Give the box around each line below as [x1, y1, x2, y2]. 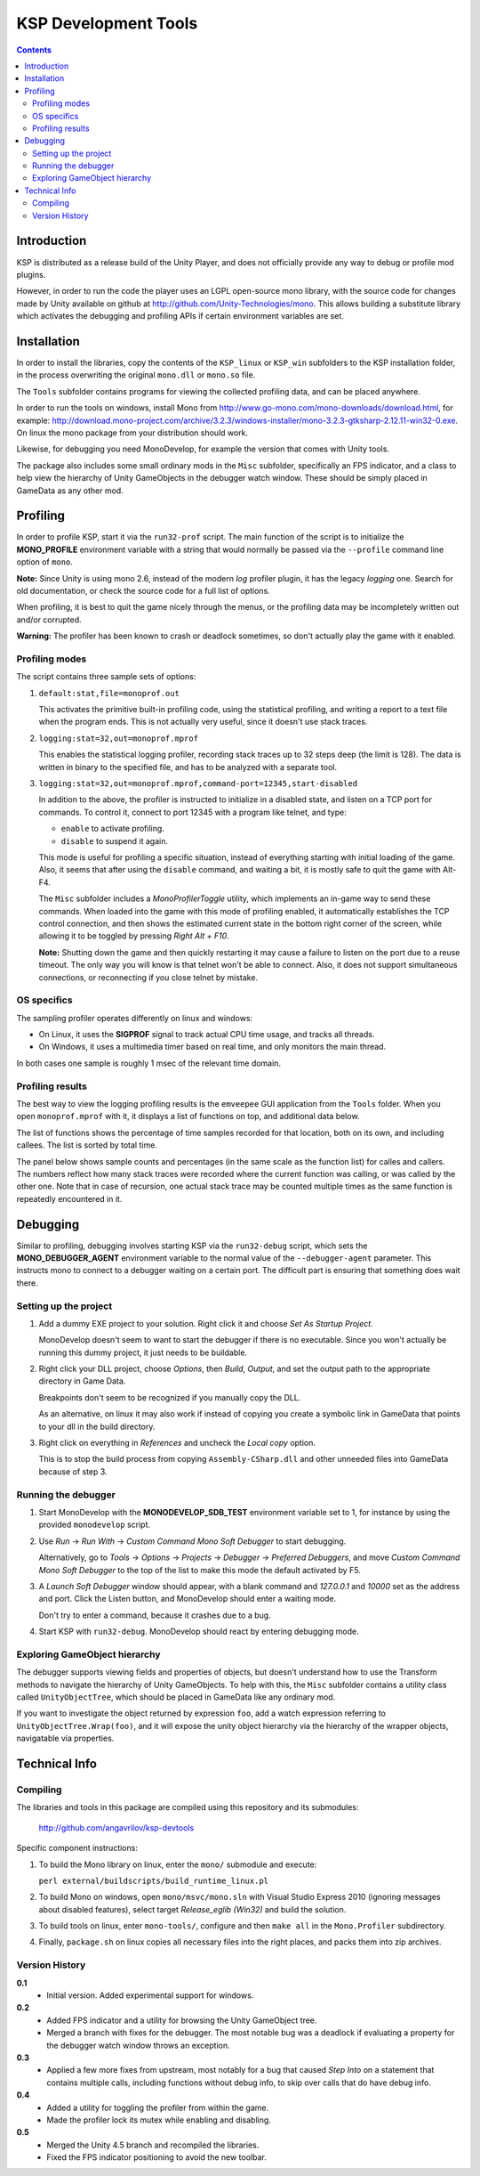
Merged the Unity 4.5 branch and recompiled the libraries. [46, 2139, 260, 2150]
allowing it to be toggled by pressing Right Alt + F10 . [38, 930, 230, 941]
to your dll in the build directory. [38, 1421, 156, 1432]
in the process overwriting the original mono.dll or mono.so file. [16, 369, 256, 380]
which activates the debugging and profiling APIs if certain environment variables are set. [16, 311, 344, 321]
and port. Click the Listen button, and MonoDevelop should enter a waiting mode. [38, 1594, 337, 1604]
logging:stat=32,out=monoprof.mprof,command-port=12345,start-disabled [38, 779, 358, 789]
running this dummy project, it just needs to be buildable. [38, 1347, 248, 1358]
